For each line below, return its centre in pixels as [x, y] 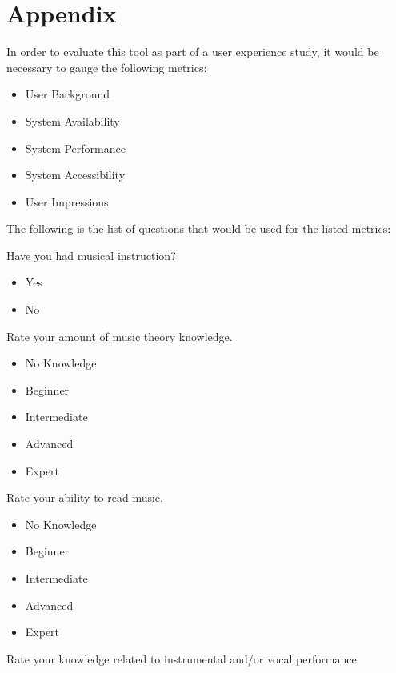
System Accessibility [75, 175]
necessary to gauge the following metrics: [107, 67]
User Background [68, 94]
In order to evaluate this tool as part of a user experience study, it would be [193, 52]
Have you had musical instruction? [91, 255]
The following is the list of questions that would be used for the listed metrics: [199, 228]
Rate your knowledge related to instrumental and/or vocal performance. [183, 658]
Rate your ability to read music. [85, 497]
